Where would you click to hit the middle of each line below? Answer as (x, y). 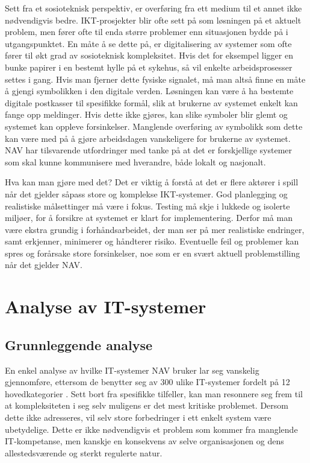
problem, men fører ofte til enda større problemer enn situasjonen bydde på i (147, 32)
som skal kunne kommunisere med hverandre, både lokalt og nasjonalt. (135, 161)
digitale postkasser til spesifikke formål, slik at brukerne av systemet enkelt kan (151, 102)
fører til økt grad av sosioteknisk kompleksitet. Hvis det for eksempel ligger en (149, 55)
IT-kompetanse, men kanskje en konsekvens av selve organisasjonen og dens (144, 441)
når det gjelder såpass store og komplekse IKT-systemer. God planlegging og (146, 193)
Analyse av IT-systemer (106, 306)
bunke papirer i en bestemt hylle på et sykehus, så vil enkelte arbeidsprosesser (149, 67)
